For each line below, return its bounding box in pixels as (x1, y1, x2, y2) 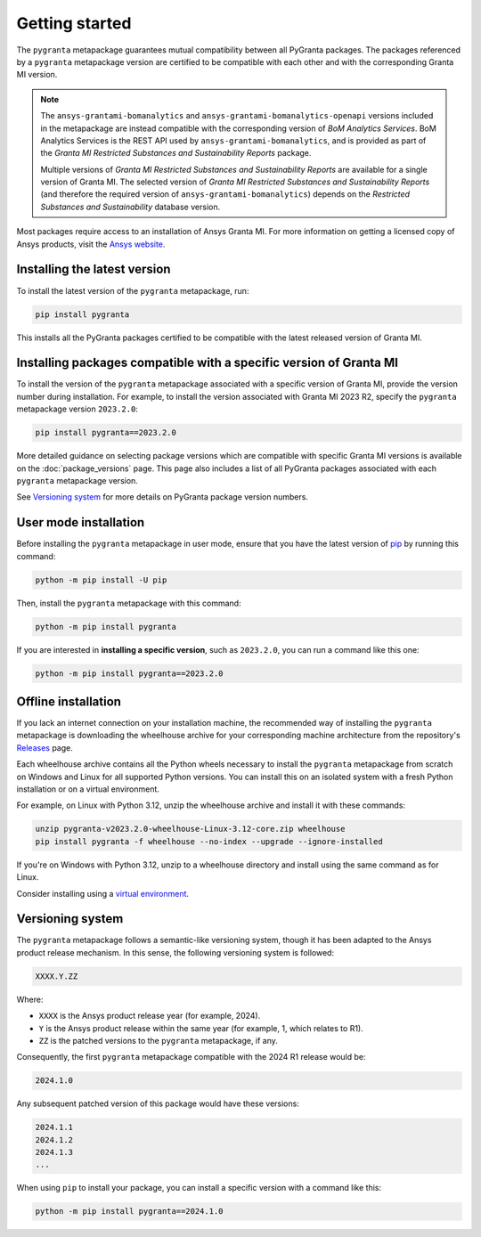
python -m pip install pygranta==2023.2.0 (35, 668, 224, 679)
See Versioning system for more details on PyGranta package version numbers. (16, 492, 309, 502)
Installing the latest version (16, 262, 171, 277)
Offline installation (16, 694, 122, 709)
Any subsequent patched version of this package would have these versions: (16, 1098, 300, 1109)
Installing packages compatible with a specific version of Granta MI (16, 355, 398, 370)
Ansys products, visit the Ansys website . (16, 239, 166, 249)
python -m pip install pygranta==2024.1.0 (35, 1207, 224, 1217)
